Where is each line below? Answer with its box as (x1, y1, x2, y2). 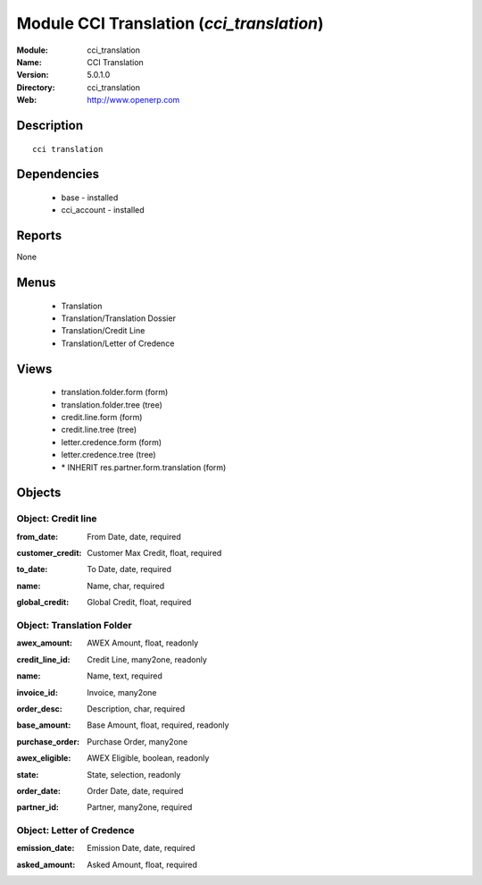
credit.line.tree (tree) (61, 425, 137, 435)
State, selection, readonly (87, 769, 181, 780)
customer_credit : (16, 548, 82, 559)
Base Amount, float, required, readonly (87, 720, 229, 730)
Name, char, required (87, 580, 165, 591)
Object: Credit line (16, 512, 97, 525)
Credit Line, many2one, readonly (87, 653, 207, 665)
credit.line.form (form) (61, 411, 143, 422)
